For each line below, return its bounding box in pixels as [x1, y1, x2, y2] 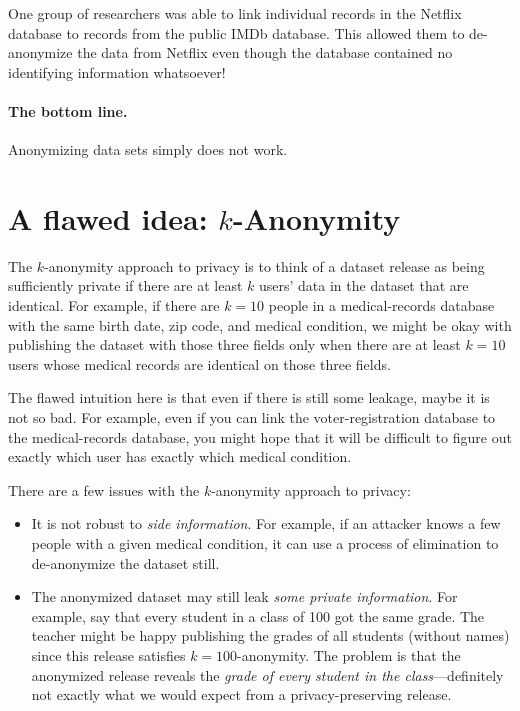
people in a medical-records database [268, 295, 495, 316]
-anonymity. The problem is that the [237, 644, 461, 665]
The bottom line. [8, 100, 128, 121]
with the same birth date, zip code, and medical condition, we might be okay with [8, 314, 512, 335]
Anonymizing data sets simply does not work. [8, 139, 288, 160]
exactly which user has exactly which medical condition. [8, 446, 352, 467]
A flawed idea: [8, 197, 208, 238]
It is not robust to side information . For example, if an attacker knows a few [31, 513, 501, 534]
